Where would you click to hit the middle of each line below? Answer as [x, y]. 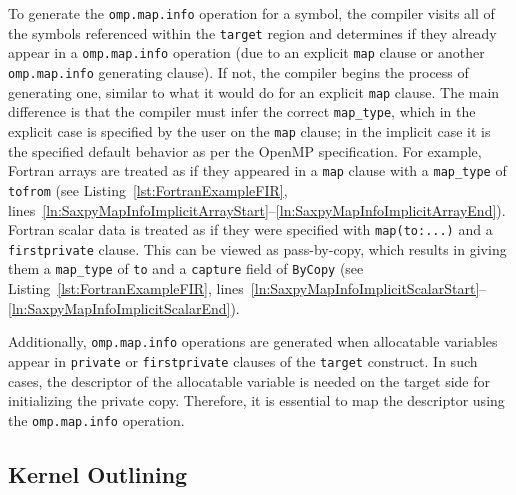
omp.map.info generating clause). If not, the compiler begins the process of [238, 71]
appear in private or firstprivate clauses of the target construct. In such [243, 360]
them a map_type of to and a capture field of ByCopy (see [186, 268]
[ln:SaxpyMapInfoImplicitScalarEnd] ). [124, 307]
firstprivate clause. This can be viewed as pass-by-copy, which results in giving [257, 248]
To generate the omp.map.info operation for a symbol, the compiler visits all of [251, 13]
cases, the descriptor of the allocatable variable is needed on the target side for [249, 380]
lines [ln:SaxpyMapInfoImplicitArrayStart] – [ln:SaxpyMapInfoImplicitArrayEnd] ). [257, 209]
